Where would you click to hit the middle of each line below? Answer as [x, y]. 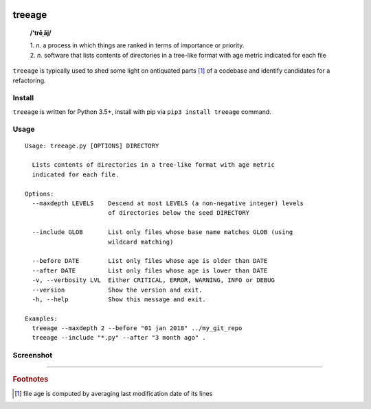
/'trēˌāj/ [41, 33]
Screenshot [33, 355]
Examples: [41, 318]
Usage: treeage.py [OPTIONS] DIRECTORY [92, 145]
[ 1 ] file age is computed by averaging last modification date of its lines [114, 393]
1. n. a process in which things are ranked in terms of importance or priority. [137, 45]
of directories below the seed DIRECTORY [179, 213]
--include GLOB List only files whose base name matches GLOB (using [162, 232]
